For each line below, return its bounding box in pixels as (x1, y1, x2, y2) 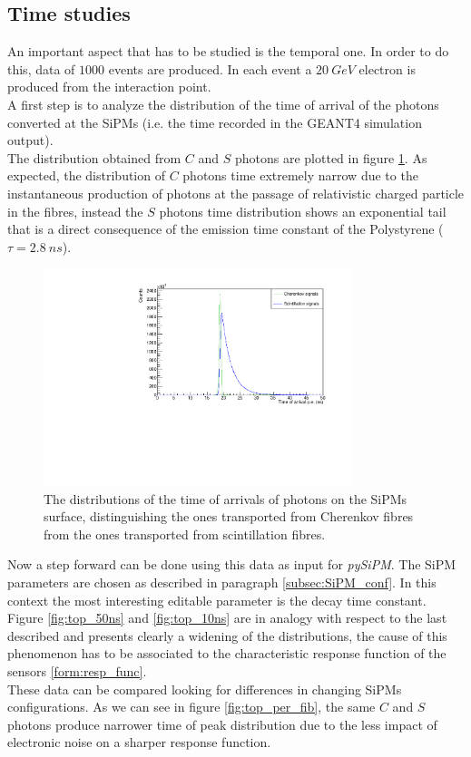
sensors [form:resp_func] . (7, 661, 147, 680)
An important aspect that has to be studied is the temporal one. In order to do (7, 42, 449, 61)
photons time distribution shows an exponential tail (159, 201, 446, 220)
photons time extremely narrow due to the (182, 166, 418, 185)
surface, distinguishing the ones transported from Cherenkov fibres (44, 507, 414, 526)
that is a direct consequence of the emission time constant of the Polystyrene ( (7, 219, 444, 238)
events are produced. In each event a (108, 59, 312, 78)
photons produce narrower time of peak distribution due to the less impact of (7, 714, 437, 733)
